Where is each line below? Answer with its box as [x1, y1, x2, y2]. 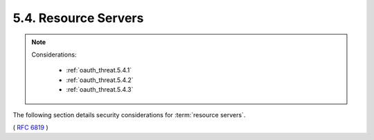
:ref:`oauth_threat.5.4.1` [66, 66, 132, 74]
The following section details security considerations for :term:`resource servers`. [12, 110, 246, 119]
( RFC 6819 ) [12, 123, 48, 131]
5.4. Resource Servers [12, 10, 144, 26]
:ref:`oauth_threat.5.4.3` [66, 86, 134, 94]
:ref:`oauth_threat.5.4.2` [66, 76, 134, 84]
